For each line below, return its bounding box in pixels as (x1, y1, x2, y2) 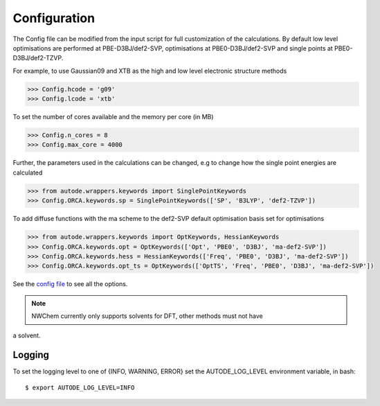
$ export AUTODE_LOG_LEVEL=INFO (25, 383, 135, 391)
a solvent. (12, 331, 41, 339)
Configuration (12, 10, 96, 26)
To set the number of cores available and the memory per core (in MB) (12, 113, 214, 121)
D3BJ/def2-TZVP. (12, 54, 64, 62)
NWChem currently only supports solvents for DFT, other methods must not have (31, 312, 263, 320)
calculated (12, 168, 43, 177)
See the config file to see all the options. (12, 280, 128, 288)
